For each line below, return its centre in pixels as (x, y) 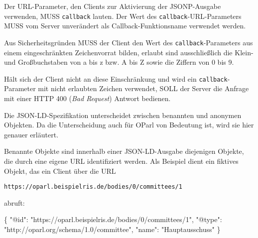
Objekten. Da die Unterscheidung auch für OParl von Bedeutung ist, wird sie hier (129, 125)
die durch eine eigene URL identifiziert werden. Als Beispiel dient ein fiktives (121, 161)
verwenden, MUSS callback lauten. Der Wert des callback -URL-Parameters (123, 16)
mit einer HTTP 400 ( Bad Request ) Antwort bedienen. (87, 98)
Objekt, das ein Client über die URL (60, 171)
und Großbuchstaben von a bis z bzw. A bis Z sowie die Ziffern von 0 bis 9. (119, 62)
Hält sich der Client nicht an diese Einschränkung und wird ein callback (116, 78)
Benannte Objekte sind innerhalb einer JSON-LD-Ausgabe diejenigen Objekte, (124, 151)
